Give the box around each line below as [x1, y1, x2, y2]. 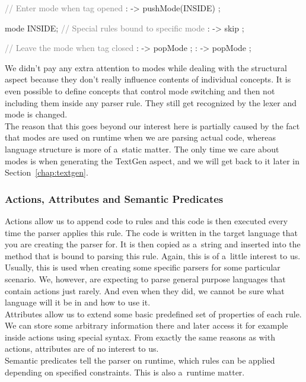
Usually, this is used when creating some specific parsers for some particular [5, 261, 280, 273]
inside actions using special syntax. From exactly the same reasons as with [5, 330, 275, 343]
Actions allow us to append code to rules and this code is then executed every [5, 214, 288, 227]
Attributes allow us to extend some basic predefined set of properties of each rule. [5, 307, 302, 320]
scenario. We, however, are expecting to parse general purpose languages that [5, 272, 286, 285]
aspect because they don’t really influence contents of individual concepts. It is [5, 73, 291, 85]
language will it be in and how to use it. [5, 296, 151, 308]
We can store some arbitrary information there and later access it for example [5, 319, 288, 332]
